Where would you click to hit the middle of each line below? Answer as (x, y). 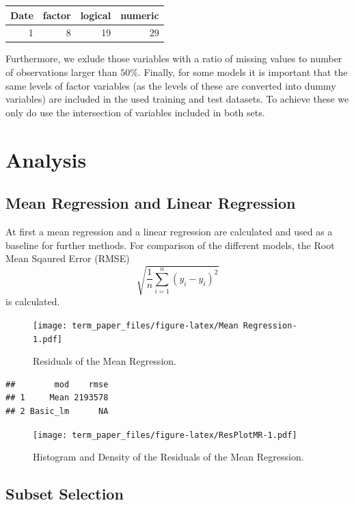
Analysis (46, 159)
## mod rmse (57, 384)
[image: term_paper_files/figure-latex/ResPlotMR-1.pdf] (165, 435)
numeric (140, 15)
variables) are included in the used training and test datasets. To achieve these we (177, 99)
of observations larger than (62, 72)
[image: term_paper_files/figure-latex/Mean (136, 325)
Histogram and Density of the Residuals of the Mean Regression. (168, 457)
